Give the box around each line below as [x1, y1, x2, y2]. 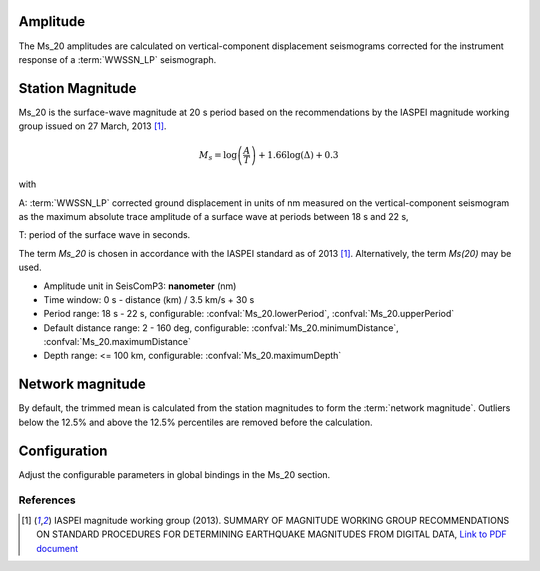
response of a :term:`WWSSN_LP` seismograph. [18, 53, 217, 65]
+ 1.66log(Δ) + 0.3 [258, 149, 339, 160]
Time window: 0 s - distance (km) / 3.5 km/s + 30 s [43, 293, 255, 305]
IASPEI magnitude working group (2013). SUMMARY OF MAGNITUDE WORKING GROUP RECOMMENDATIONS [53, 514, 510, 526]
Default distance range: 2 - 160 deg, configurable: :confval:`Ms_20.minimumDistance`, [43, 321, 399, 334]
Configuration [18, 442, 108, 459]
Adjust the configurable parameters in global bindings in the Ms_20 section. [18, 468, 331, 480]
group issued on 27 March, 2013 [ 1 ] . [18, 120, 167, 132]
